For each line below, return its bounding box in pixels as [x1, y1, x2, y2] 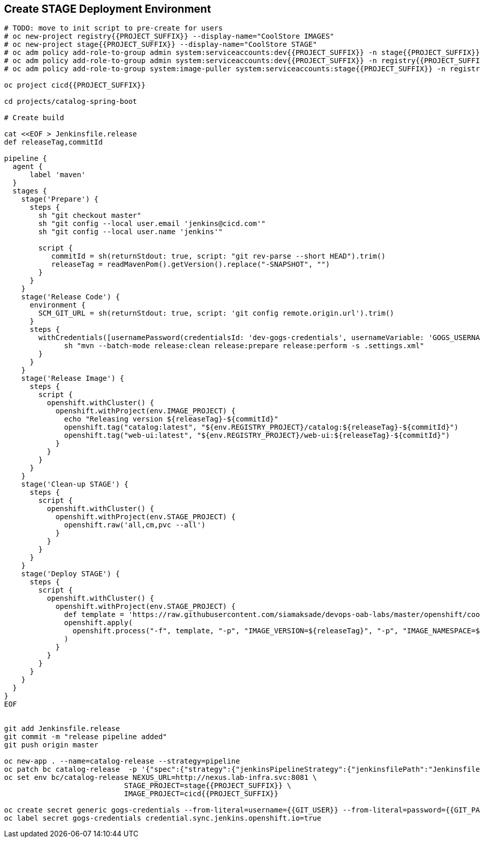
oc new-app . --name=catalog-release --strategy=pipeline [4, 757, 240, 766]
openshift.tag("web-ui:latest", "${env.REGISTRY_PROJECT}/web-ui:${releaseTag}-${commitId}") [64, 431, 450, 440]
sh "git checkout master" [38, 211, 141, 220]
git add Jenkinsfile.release [4, 724, 120, 733]
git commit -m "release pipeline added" [4, 733, 167, 741]
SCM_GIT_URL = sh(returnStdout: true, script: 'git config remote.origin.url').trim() [38, 309, 395, 318]
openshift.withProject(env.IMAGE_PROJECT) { [55, 407, 236, 415]
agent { [12, 162, 43, 171]
